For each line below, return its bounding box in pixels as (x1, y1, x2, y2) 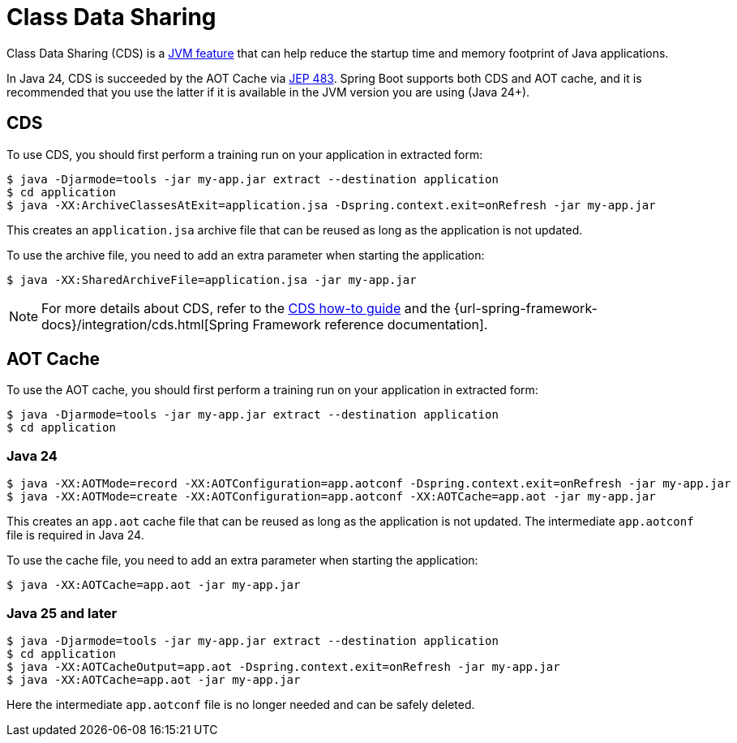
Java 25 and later (6, 604, 118, 621)
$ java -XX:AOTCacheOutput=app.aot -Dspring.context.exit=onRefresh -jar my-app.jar (6, 659, 560, 673)
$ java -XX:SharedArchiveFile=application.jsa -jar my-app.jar (6, 273, 417, 286)
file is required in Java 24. (6, 528, 144, 543)
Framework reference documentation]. (252, 316, 488, 333)
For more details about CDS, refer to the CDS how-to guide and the (41, 299, 451, 316)
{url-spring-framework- (454, 299, 598, 316)
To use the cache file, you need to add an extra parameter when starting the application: (6, 553, 478, 568)
